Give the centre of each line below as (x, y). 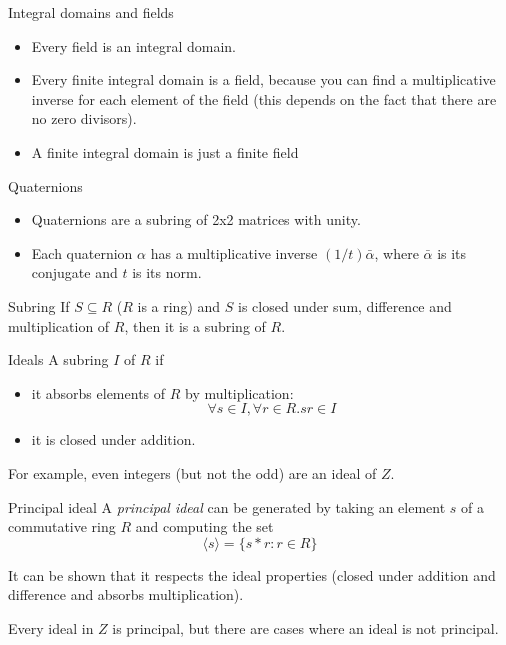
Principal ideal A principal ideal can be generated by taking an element (227, 506)
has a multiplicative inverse (234, 252)
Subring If (39, 305)
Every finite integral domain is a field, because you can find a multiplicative (263, 79)
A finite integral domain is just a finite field (165, 151)
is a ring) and (179, 305)
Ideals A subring (58, 359)
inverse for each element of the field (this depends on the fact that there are (264, 98)
